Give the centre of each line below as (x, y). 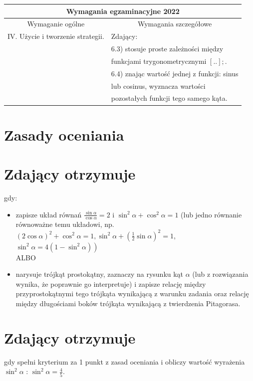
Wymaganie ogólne (56, 24)
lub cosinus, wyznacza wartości (158, 86)
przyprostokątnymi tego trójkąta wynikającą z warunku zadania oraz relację (132, 293)
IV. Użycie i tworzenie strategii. (56, 36)
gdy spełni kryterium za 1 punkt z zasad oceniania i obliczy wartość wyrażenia (125, 361)
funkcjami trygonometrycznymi (159, 61)
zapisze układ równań (49, 214)
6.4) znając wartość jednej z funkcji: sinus (175, 73)
